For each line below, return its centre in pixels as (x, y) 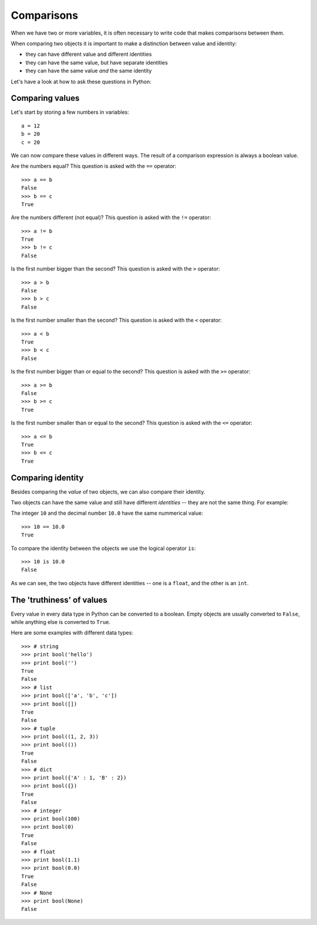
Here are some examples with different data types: (72, 633)
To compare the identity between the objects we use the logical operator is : (103, 548)
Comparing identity (47, 477)
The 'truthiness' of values (59, 600)
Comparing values (45, 98)
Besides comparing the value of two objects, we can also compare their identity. (108, 492)
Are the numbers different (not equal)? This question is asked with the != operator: (111, 218)
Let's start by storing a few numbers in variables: (70, 112)
